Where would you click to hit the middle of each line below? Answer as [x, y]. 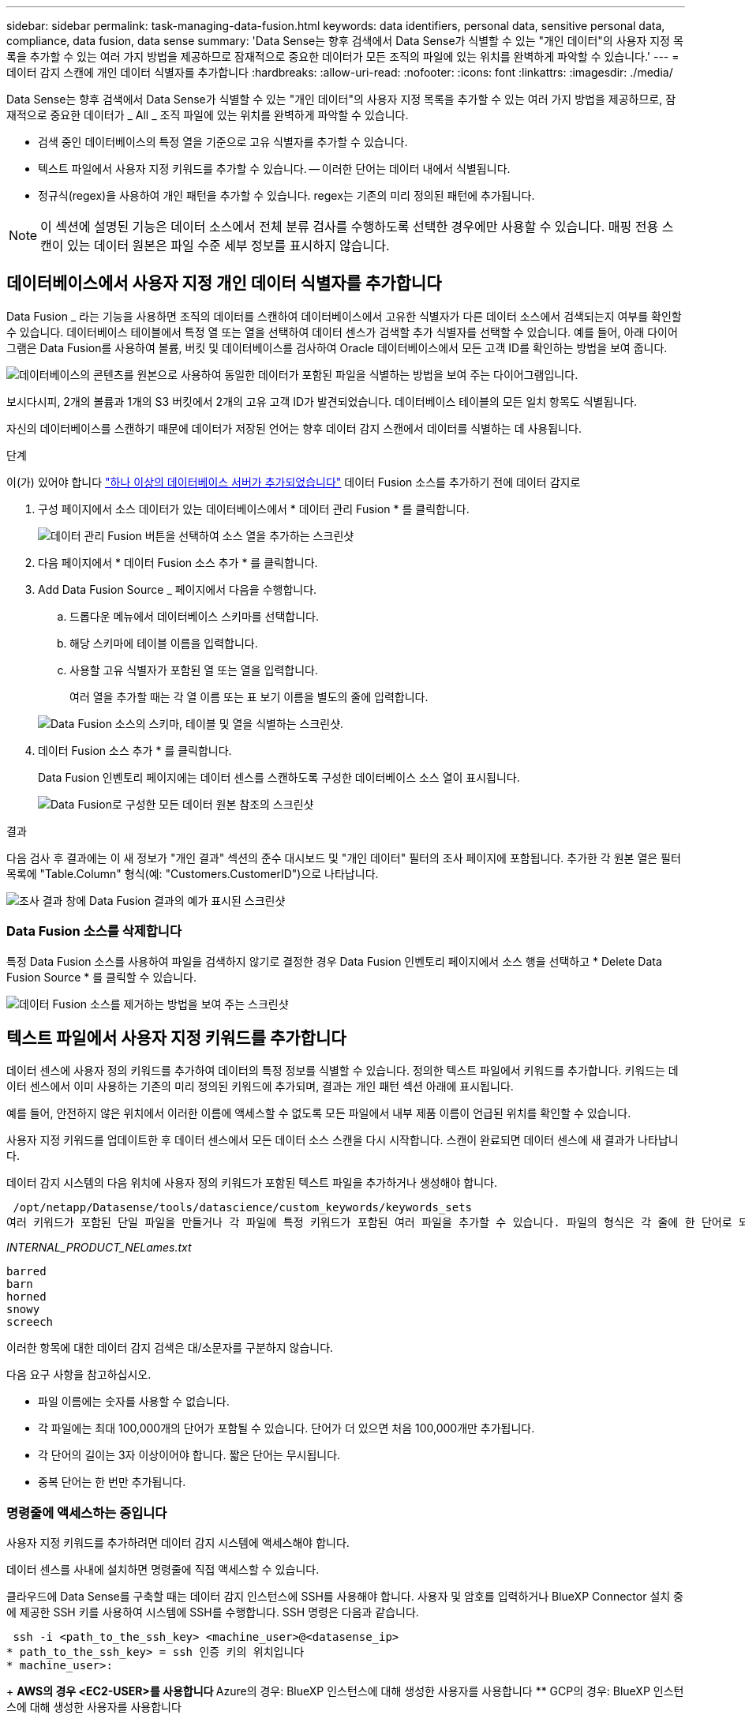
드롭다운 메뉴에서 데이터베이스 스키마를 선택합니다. [195, 616]
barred [26, 1272]
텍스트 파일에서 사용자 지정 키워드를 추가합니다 [176, 1038]
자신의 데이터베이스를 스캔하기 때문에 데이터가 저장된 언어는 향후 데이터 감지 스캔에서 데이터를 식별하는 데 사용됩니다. [294, 428]
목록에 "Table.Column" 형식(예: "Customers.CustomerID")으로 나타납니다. [193, 873]
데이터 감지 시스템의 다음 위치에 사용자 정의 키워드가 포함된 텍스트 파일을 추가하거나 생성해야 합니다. [252, 1183]
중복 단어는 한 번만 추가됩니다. [112, 1482]
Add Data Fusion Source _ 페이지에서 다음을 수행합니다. [178, 589]
